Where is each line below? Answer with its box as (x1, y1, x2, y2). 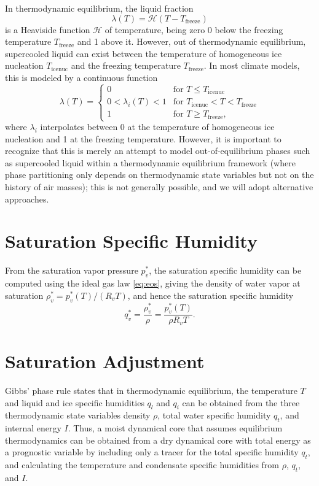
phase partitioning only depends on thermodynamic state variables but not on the (5, 168, 314, 181)
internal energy (5, 422, 61, 434)
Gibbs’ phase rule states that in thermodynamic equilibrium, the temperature (5, 384, 297, 397)
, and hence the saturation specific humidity (127, 288, 294, 301)
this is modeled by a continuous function (5, 71, 158, 83)
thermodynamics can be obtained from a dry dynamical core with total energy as (5, 433, 311, 446)
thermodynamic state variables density (5, 409, 151, 422)
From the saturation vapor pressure (5, 264, 138, 277)
